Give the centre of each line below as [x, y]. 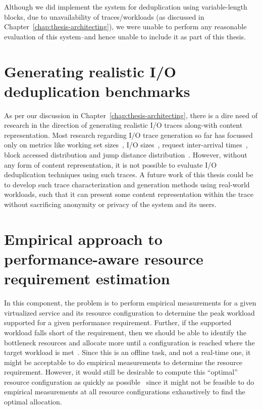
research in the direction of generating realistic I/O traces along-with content [123, 125]
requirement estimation [87, 278]
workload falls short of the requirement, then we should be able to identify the [125, 332]
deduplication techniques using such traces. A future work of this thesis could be [129, 174]
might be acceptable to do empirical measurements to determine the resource [123, 362]
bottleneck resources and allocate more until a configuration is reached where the [129, 342]
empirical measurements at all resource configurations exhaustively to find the [125, 392]
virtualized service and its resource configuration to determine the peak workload [129, 312]
